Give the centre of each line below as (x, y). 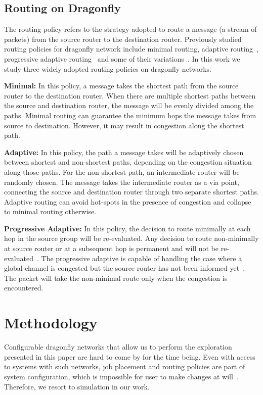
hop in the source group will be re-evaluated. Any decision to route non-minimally (131, 238)
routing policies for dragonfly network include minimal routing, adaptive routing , (131, 49)
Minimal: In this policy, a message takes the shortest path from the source (121, 86)
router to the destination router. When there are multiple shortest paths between (130, 95)
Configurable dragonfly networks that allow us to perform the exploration (118, 347)
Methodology (51, 323)
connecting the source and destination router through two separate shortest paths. (131, 192)
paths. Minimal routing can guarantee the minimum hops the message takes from (130, 115)
